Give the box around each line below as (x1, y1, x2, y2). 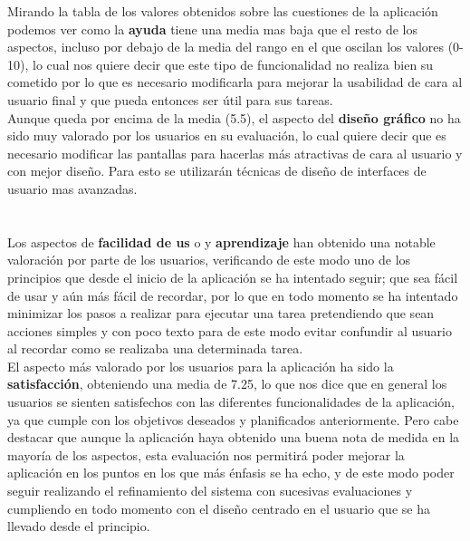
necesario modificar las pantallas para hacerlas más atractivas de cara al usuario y (7, 143, 463, 162)
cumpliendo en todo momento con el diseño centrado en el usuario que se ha (7, 498, 430, 517)
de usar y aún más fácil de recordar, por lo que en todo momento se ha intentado (7, 285, 458, 304)
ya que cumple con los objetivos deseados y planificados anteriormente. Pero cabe (7, 410, 459, 429)
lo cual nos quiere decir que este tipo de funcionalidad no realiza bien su (32, 54, 434, 73)
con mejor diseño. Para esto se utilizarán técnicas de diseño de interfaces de (7, 161, 427, 180)
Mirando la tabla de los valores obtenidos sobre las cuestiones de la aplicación (7, 2, 438, 20)
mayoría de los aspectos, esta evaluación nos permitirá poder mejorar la (7, 445, 405, 464)
